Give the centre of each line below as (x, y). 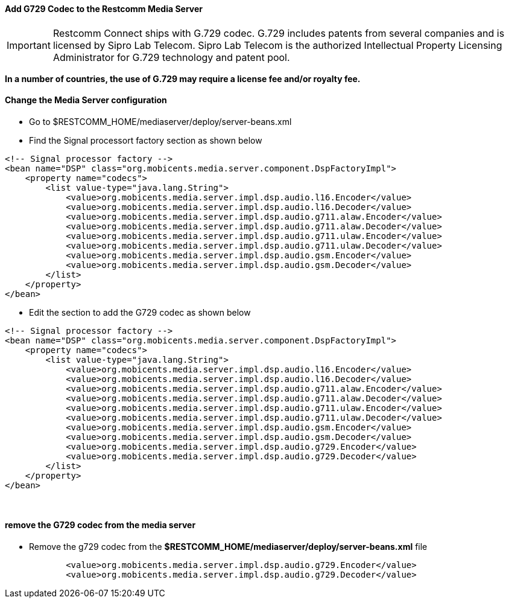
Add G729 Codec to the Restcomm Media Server (104, 9)
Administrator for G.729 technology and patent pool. (171, 57)
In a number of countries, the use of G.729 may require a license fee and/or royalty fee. (183, 78)
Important (29, 45)
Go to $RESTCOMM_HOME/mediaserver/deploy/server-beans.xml (160, 121)
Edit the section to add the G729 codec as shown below (140, 312)
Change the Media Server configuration (86, 100)
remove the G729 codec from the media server (100, 525)
